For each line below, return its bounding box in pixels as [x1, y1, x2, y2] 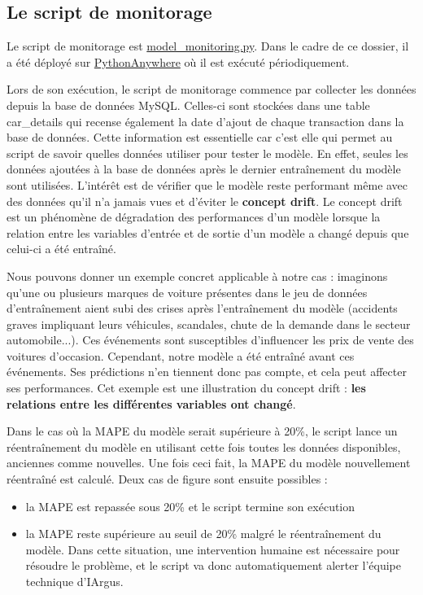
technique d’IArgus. [25, 573, 124, 590]
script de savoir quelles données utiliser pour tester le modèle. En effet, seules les [7, 144, 408, 161]
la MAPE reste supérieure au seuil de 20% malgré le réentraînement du [25, 525, 382, 542]
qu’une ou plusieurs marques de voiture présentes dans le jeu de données [7, 283, 368, 300]
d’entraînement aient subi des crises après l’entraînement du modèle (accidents [7, 300, 398, 317]
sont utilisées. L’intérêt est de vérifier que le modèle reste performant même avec [7, 176, 408, 193]
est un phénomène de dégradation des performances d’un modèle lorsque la [7, 208, 381, 225]
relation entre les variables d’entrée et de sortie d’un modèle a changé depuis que [7, 224, 409, 241]
